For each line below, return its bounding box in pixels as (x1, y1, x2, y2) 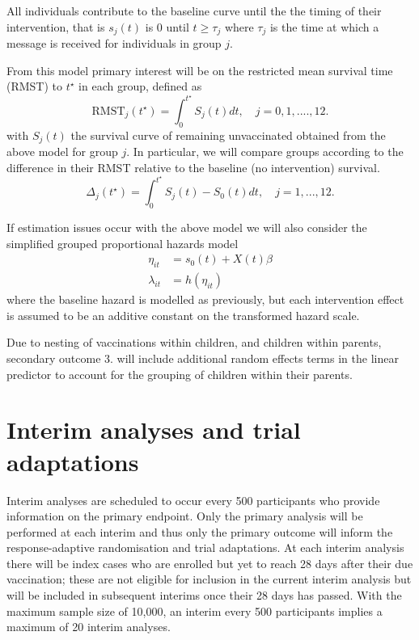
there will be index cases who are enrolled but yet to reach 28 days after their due (6, 554, 413, 571)
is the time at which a (269, 18, 379, 35)
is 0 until (145, 18, 189, 35)
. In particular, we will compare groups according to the (126, 143, 404, 160)
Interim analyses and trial (6, 413, 301, 446)
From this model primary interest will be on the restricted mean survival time (6, 61, 393, 78)
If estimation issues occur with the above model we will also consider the (6, 219, 367, 236)
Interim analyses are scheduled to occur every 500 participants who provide (6, 491, 380, 508)
